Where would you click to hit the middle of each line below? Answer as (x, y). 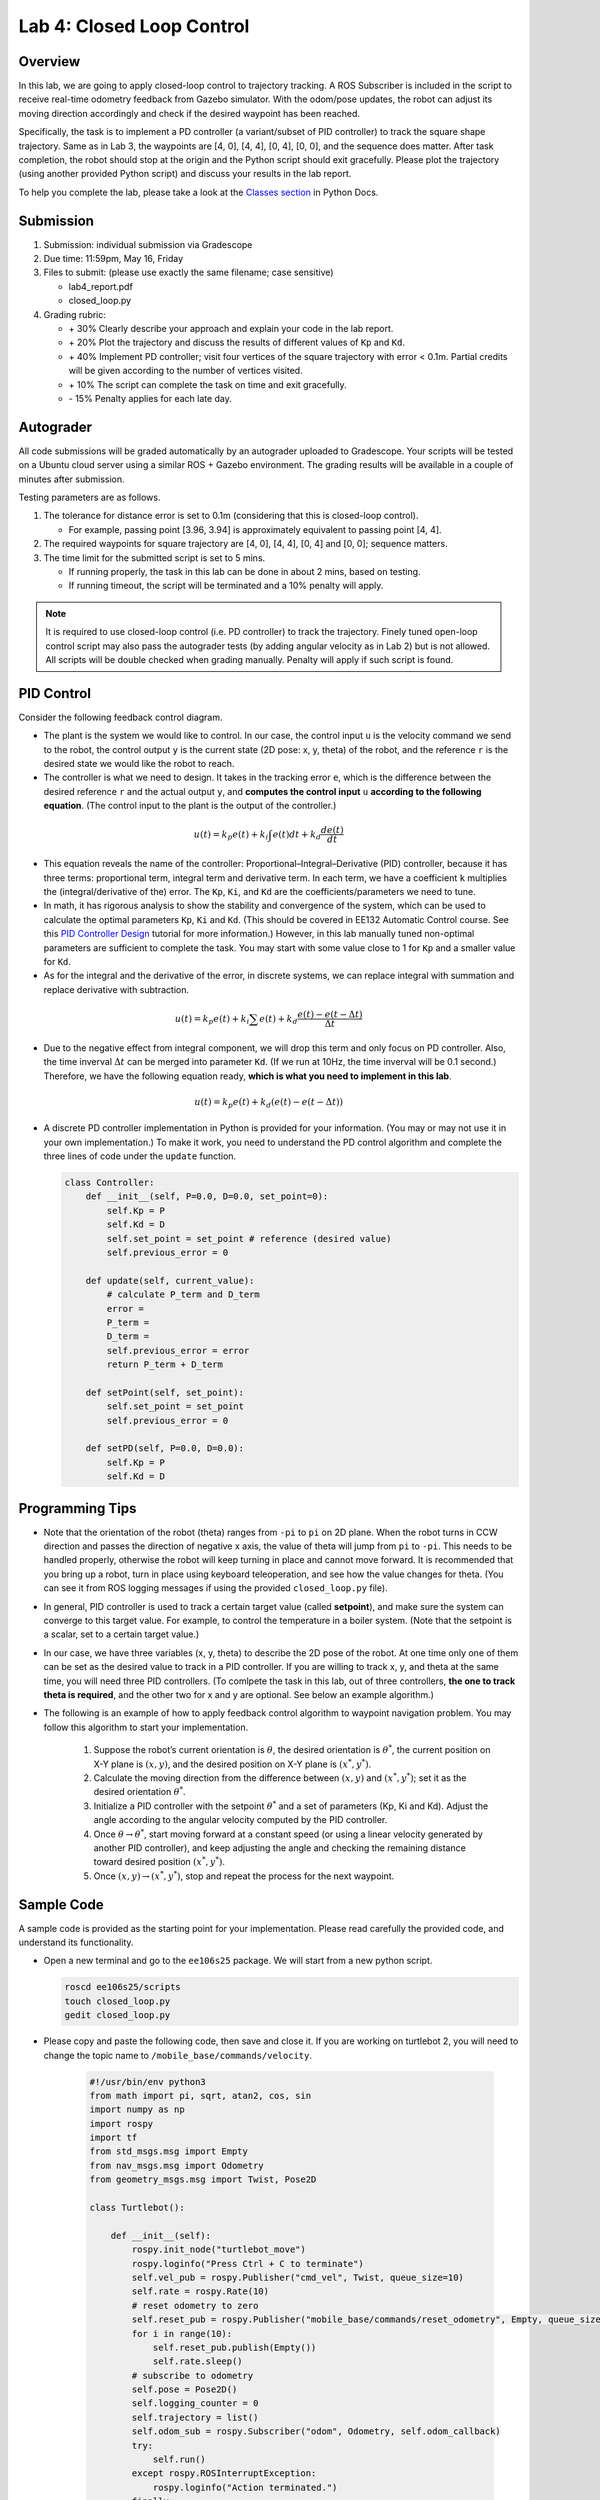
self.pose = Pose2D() (184, 2389)
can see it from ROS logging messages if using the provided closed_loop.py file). (216, 1588)
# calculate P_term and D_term (183, 1294)
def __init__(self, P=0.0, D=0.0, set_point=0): (207, 1196)
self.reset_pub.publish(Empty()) (234, 2347)
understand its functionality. (76, 1942)
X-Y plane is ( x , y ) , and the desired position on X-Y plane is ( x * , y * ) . (232, 1763)
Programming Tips (77, 1508)
